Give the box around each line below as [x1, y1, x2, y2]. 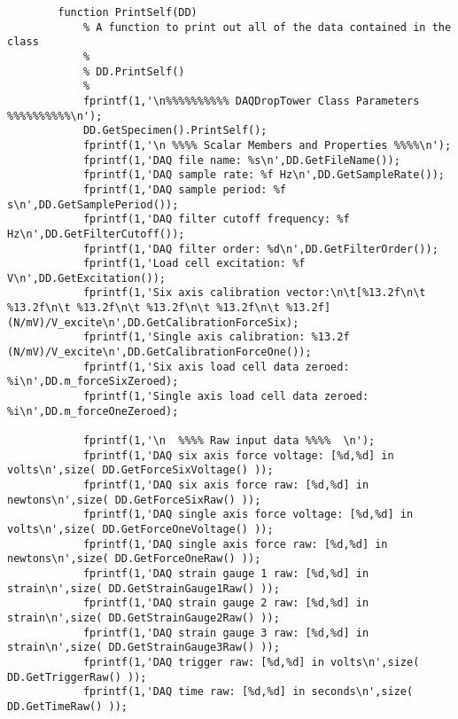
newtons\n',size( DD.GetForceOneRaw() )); [7, 552, 261, 566]
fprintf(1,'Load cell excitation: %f [82, 257, 306, 270]
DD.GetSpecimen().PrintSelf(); [82, 124, 268, 137]
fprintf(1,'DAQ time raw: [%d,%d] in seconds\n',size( [82, 685, 414, 699]
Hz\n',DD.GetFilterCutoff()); [7, 227, 185, 240]
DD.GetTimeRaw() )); [7, 699, 128, 713]
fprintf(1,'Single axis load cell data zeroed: [82, 390, 369, 403]
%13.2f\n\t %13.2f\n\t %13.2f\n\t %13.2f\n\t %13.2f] [7, 301, 331, 315]
